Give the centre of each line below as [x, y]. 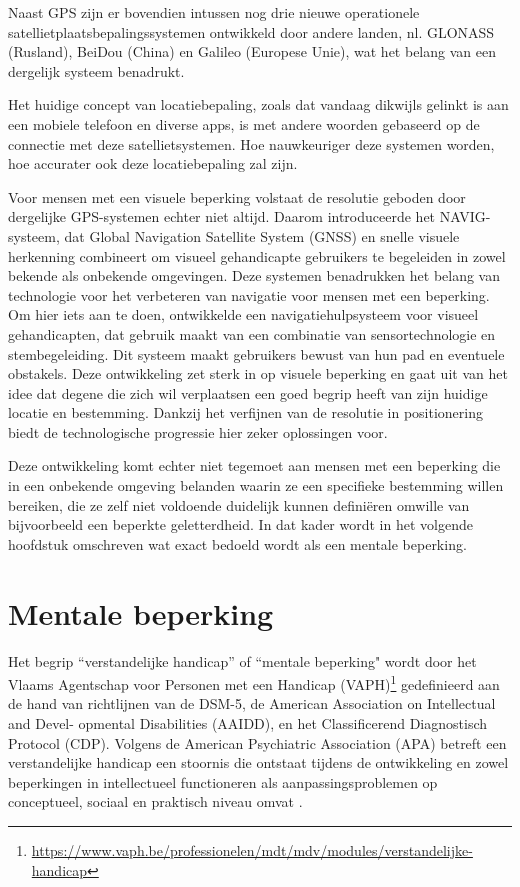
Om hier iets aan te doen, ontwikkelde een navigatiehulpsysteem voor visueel [243, 314]
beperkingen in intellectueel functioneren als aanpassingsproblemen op [223, 781]
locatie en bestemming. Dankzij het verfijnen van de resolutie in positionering [246, 412]
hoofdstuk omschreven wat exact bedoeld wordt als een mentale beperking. [237, 543]
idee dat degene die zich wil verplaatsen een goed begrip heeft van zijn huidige [248, 392]
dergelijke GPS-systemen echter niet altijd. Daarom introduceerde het [222, 216]
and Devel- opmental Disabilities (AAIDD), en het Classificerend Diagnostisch [248, 723]
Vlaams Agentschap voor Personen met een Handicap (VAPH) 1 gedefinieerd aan [254, 682]
